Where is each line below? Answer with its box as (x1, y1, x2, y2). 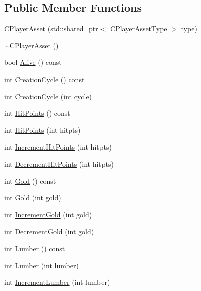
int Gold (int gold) (4, 192, 61, 203)
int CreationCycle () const (4, 74, 85, 84)
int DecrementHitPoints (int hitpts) (4, 158, 114, 169)
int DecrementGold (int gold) (4, 226, 94, 237)
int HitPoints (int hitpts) (4, 124, 81, 135)
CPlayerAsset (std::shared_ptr (4, 23, 98, 34)
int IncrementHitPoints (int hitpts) (4, 141, 112, 152)
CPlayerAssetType (110, 23, 167, 34)
